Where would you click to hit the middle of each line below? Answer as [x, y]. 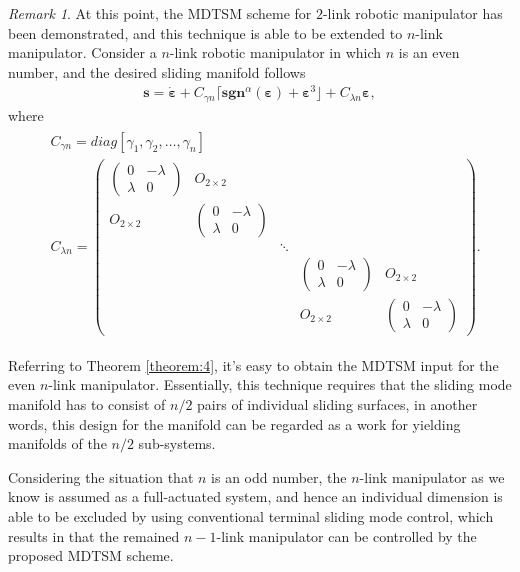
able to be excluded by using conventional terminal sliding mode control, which [251, 516]
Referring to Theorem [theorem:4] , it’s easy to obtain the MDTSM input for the [253, 364]
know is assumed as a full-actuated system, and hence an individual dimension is [255, 496]
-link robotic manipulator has [412, 13]
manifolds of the [57, 443]
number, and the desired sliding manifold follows [157, 71]
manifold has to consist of [87, 404]
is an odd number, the [279, 476]
